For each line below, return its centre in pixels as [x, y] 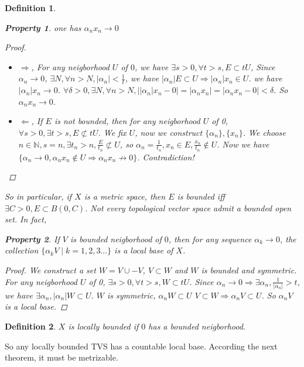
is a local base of [144, 250]
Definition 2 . [30, 326]
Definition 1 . [30, 8]
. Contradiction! [166, 157]
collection [22, 250]
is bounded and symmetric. [249, 270]
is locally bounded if [103, 326]
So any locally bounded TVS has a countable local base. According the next [141, 346]
